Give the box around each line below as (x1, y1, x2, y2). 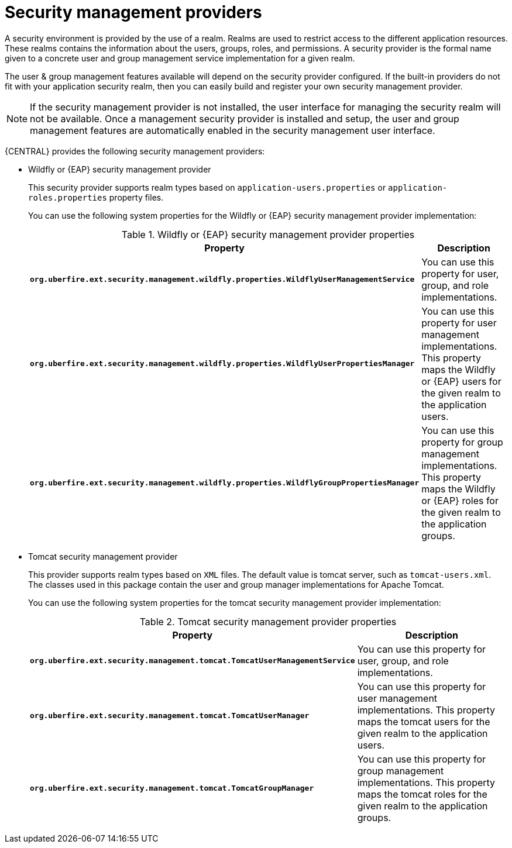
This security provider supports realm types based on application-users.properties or (28, 182, 386, 192)
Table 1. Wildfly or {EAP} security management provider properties (121, 228, 415, 240)
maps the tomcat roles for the (357, 788, 487, 800)
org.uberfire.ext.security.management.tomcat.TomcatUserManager (30, 711, 310, 721)
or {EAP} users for (421, 375, 501, 387)
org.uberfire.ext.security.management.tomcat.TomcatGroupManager (30, 784, 314, 793)
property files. (109, 192, 164, 202)
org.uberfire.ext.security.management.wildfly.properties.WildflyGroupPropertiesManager (30, 478, 420, 488)
